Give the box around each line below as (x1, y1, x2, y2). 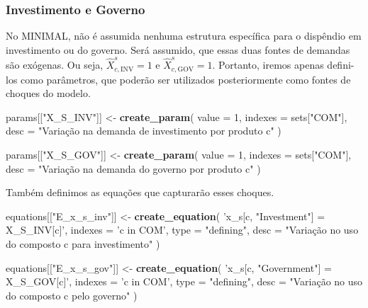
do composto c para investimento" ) (6, 236, 160, 251)
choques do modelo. (6, 86, 91, 101)
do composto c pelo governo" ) (6, 287, 138, 302)
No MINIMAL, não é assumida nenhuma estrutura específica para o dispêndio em (6, 28, 362, 43)
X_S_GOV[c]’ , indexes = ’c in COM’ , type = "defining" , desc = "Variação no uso (6, 274, 363, 289)
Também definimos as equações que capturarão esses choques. (6, 185, 274, 200)
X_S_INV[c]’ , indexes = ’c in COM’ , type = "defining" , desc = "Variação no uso (6, 222, 359, 237)
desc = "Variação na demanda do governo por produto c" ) (6, 161, 261, 176)
